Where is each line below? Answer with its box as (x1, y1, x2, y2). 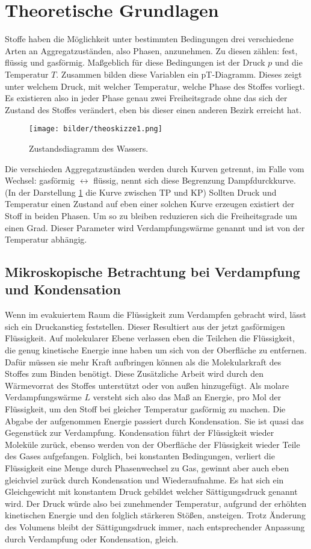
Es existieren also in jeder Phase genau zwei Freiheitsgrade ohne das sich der (5, 91, 288, 104)
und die (275, 56, 303, 69)
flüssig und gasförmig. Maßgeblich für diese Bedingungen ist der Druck (5, 56, 265, 69)
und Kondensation (5, 280, 121, 299)
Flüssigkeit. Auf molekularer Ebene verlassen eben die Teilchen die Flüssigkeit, (5, 332, 295, 344)
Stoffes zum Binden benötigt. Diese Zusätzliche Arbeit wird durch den (5, 367, 264, 380)
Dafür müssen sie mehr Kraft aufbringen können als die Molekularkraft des (5, 355, 282, 368)
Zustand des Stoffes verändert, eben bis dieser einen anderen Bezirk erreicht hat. (5, 103, 302, 116)
